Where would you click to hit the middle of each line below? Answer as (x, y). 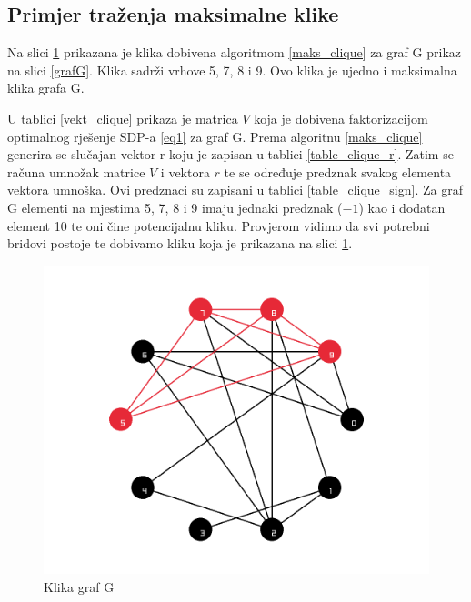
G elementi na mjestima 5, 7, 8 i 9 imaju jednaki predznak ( (175, 207)
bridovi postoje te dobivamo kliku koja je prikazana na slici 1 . (180, 243)
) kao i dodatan (402, 207)
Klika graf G (79, 586)
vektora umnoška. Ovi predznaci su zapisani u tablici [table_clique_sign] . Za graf (235, 190)
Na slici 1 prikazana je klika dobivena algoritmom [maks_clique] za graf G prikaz (234, 52)
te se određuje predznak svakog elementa (338, 171)
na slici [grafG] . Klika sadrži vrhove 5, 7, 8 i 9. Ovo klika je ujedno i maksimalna (232, 70)
